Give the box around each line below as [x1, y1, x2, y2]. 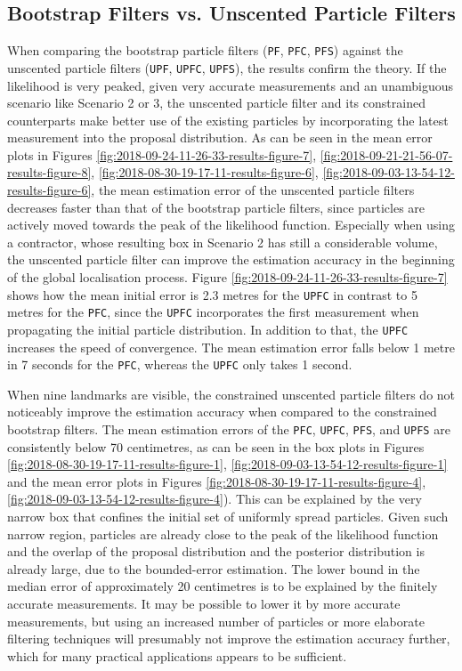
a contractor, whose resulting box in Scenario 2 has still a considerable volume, [7, 232, 438, 251]
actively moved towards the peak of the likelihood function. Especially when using [7, 215, 455, 234]
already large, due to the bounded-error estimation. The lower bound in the [7, 559, 420, 578]
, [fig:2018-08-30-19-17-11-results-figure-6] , [91, 163, 319, 182]
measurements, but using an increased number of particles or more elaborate [7, 611, 425, 630]
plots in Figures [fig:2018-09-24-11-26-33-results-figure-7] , [7, 145, 317, 164]
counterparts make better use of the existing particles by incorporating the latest [7, 110, 449, 129]
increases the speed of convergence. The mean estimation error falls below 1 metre [7, 337, 455, 356]
